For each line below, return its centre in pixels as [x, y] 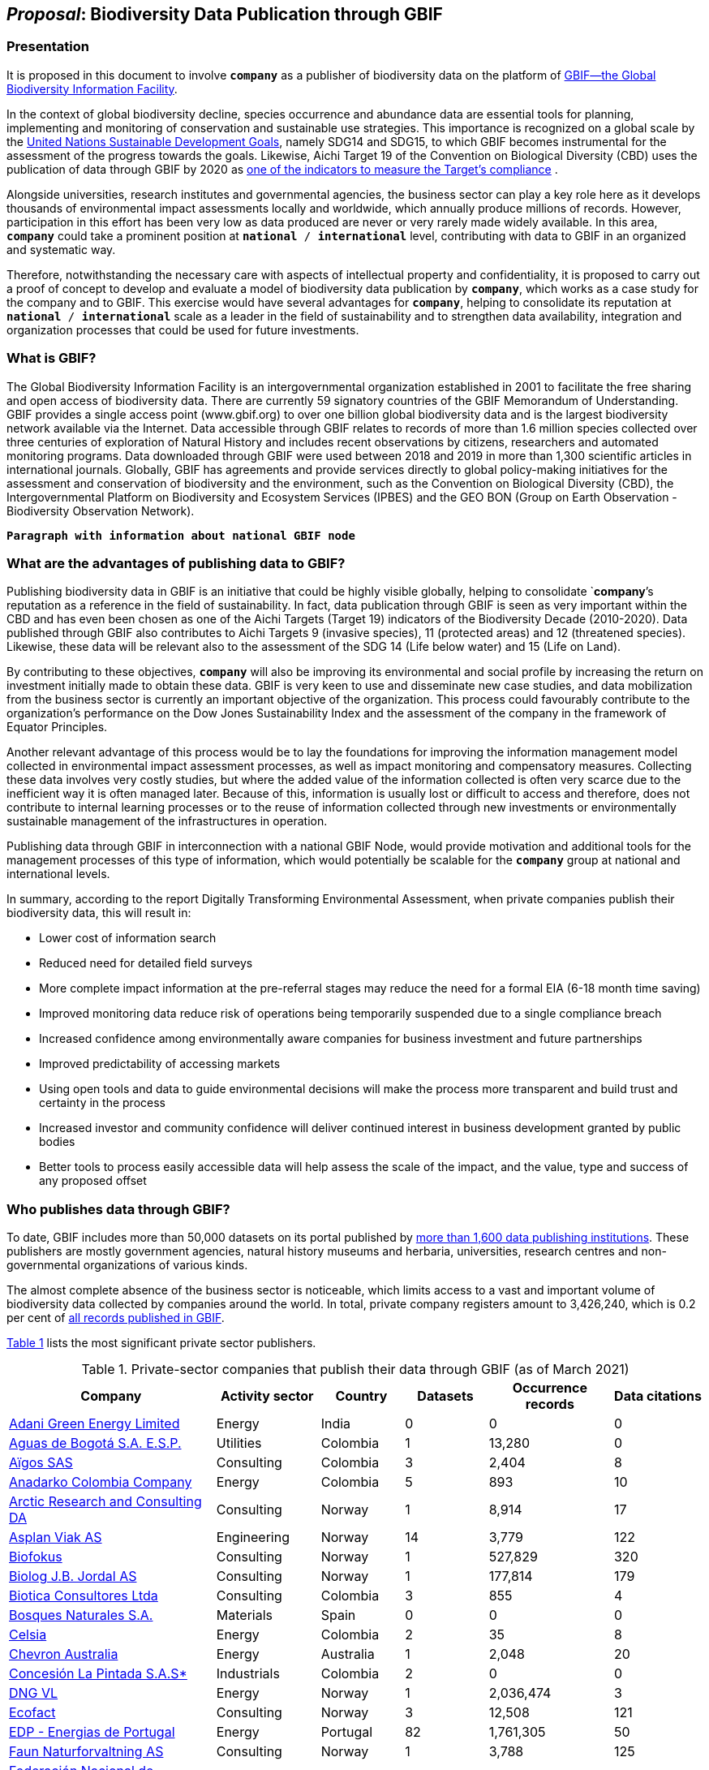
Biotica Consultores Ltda [84, 1596]
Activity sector [267, 1396]
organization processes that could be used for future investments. [183, 329]
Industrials [248, 1674]
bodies [57, 1142]
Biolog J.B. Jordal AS [73, 1576]
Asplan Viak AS [56, 1537]
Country [361, 1396]
